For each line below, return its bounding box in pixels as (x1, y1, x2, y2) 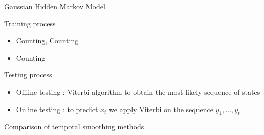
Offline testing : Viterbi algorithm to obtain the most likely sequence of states (16, 86, 260, 97)
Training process (4, 18, 56, 29)
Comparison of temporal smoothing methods (4, 121, 144, 132)
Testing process (4, 69, 52, 80)
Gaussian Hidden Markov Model (4, 1, 105, 11)
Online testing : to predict (16, 103, 98, 114)
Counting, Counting (16, 35, 79, 46)
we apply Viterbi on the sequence (109, 103, 213, 114)
